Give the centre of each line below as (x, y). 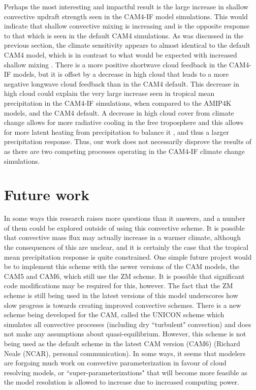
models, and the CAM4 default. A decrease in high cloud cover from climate (119, 112)
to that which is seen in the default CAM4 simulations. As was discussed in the (124, 35)
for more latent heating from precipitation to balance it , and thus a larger (116, 132)
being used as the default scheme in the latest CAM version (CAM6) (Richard (122, 343)
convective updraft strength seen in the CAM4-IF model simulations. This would (126, 16)
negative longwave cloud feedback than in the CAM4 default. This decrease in (122, 83)
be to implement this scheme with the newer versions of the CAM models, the (122, 266)
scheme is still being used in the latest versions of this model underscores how (121, 295)
